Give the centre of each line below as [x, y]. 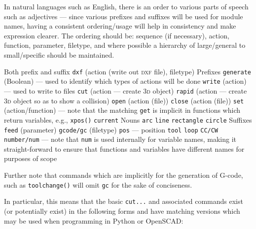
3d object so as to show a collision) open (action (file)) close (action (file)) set [124, 100]
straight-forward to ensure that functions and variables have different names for [124, 148]
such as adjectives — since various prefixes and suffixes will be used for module [124, 16]
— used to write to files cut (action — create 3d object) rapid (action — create [126, 90]
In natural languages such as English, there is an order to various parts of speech [126, 6]
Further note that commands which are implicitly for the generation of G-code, [124, 175]
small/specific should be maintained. [59, 54]
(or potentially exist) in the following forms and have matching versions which [122, 211]
